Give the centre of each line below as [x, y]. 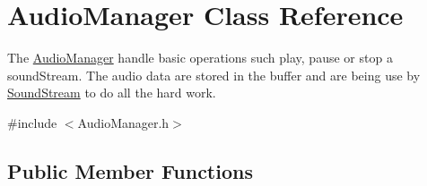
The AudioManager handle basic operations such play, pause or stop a [200, 58]
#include [32, 122]
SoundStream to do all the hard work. [112, 93]
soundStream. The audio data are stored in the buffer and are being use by [214, 75]
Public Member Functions [130, 170]
